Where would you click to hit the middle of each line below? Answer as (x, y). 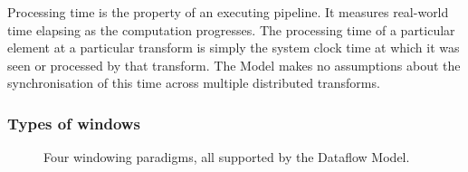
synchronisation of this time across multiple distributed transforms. (194, 83)
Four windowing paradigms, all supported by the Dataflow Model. (227, 157)
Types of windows (74, 123)
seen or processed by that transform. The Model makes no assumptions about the (234, 65)
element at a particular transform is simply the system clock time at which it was (234, 48)
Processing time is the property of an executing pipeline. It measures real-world (228, 12)
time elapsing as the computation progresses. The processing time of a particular (231, 29)
